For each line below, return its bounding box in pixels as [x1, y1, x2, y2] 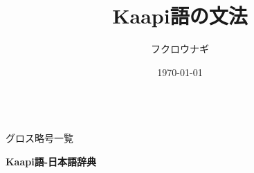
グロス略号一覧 [6, 130, 73, 145]
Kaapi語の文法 [112, 1, 248, 30]
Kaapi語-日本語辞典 [6, 154, 97, 168]
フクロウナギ [151, 42, 209, 56]
